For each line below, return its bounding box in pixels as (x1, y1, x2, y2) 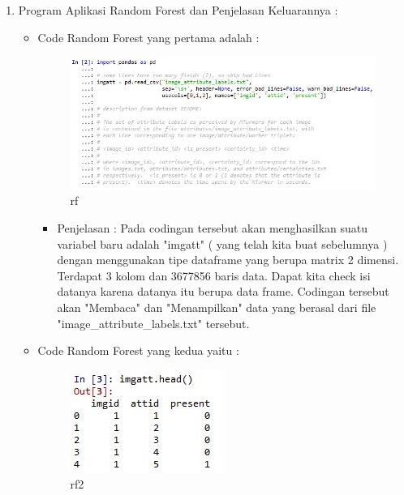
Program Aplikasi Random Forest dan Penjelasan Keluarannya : (18, 2, 338, 18)
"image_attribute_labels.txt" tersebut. (57, 314, 250, 331)
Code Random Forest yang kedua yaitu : (37, 342, 239, 359)
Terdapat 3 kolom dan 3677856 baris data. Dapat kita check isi (57, 267, 371, 284)
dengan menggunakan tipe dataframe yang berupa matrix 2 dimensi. (57, 251, 399, 268)
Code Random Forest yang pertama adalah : (37, 28, 260, 45)
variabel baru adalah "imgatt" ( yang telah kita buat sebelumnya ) (57, 235, 388, 252)
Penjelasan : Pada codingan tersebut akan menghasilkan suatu (57, 219, 368, 236)
